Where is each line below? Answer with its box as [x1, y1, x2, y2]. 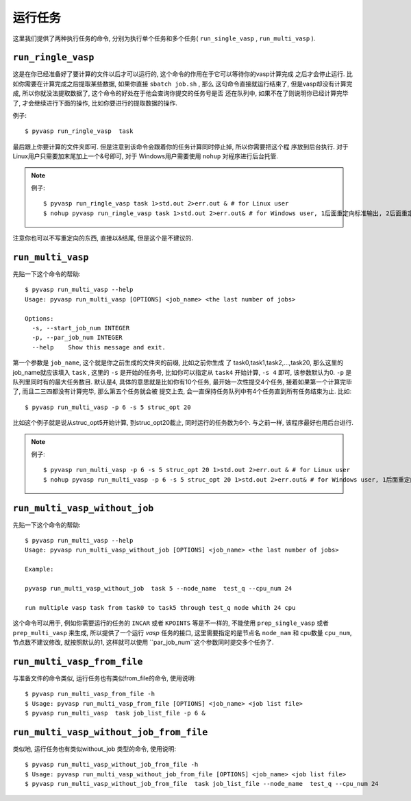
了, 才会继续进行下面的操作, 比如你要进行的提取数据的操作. [12, 99, 177, 107]
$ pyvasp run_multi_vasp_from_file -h [25, 690, 155, 698]
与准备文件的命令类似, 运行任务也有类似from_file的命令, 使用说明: [12, 674, 197, 682]
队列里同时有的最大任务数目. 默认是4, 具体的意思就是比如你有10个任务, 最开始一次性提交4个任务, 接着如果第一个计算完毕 [12, 378, 353, 386]
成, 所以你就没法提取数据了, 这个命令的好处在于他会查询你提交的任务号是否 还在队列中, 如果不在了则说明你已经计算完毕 [12, 89, 349, 97]
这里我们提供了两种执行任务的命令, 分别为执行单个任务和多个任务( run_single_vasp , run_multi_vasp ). [12, 34, 316, 42]
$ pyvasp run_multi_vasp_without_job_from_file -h [25, 761, 199, 769]
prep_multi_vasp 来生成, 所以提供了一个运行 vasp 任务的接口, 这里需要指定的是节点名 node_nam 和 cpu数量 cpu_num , [12, 628, 352, 637]
